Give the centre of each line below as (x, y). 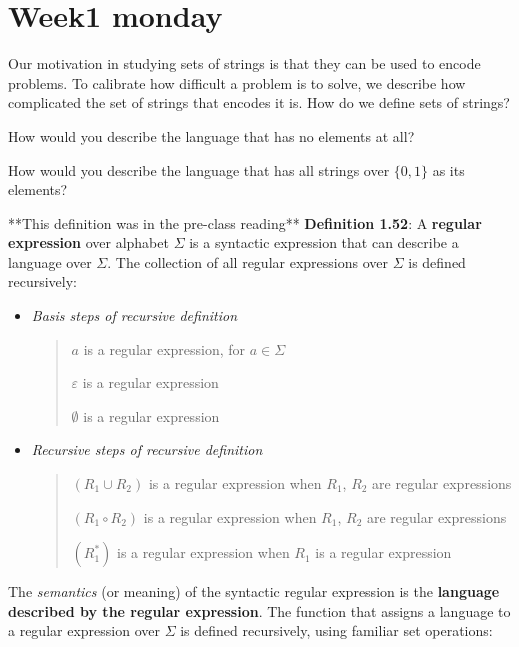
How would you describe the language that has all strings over (199, 169)
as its (448, 169)
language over (50, 261)
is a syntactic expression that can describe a (324, 242)
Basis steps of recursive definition (134, 315)
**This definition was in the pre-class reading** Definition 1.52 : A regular (245, 222)
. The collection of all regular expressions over (247, 261)
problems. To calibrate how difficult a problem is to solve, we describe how (237, 82)
